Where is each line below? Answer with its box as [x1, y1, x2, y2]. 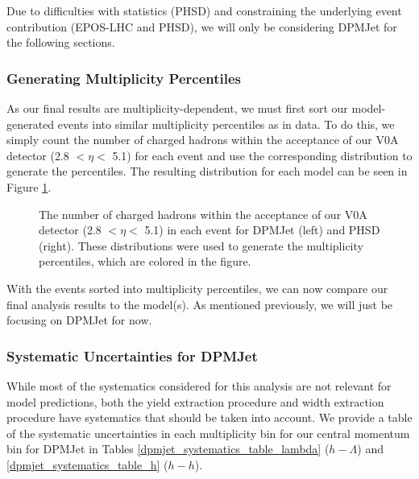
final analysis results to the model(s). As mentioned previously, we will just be [6, 295, 393, 312]
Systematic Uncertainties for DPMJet [6, 345, 258, 365]
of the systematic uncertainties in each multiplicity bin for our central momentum [6, 424, 410, 441]
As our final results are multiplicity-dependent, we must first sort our [6, 100, 348, 116]
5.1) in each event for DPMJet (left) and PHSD [144, 221, 380, 238]
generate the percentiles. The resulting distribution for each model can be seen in [6, 163, 408, 180]
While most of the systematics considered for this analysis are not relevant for [6, 377, 392, 394]
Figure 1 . [6, 178, 52, 195]
